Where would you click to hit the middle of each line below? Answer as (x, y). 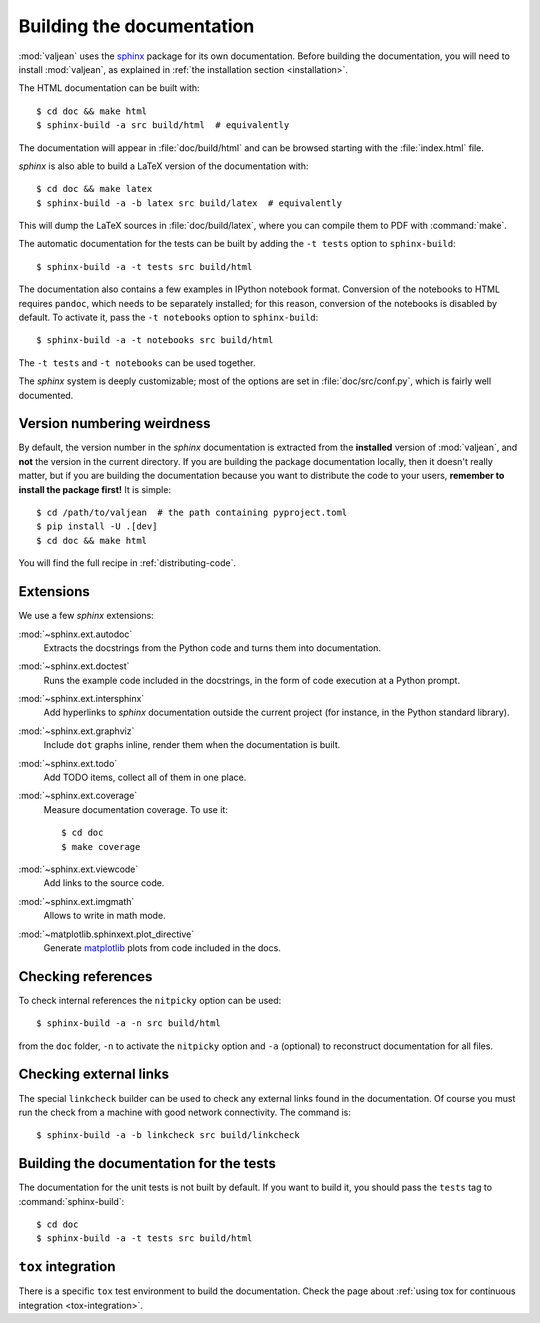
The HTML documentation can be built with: (109, 88)
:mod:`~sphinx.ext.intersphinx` (81, 699)
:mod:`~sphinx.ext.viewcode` (78, 869)
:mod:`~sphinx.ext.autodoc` (75, 634)
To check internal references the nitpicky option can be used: (150, 1000)
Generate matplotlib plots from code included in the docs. (162, 947)
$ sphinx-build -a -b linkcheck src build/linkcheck (168, 1135)
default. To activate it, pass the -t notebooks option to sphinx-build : (168, 317)
